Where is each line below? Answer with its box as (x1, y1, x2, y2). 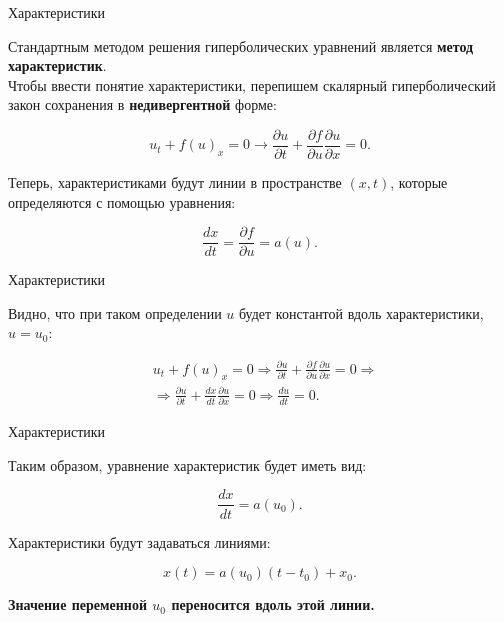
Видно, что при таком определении (8, 302, 222, 323)
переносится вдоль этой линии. (171, 594, 375, 615)
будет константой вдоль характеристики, (239, 302, 484, 323)
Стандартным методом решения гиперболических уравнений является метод (8, 35, 474, 56)
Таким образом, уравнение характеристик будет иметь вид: (8, 454, 367, 475)
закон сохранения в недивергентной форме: (8, 94, 277, 115)
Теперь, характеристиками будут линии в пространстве (8, 172, 342, 193)
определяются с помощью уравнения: (8, 191, 236, 212)
